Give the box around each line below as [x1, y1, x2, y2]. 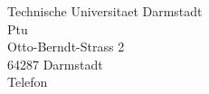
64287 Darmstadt [7, 54, 103, 73]
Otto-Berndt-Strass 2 [7, 37, 125, 56]
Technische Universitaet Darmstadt [7, 2, 203, 20]
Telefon [7, 72, 48, 91]
